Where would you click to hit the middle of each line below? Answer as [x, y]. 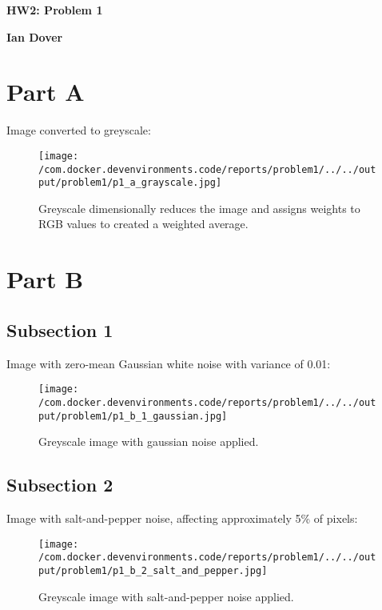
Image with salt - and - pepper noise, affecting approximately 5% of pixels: [182, 518]
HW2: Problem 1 [55, 10]
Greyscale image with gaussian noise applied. [149, 441]
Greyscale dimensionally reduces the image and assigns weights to [199, 208]
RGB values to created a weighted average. [143, 224]
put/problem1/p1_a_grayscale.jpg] [130, 183]
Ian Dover [35, 36]
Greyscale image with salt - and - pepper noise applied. [166, 596]
